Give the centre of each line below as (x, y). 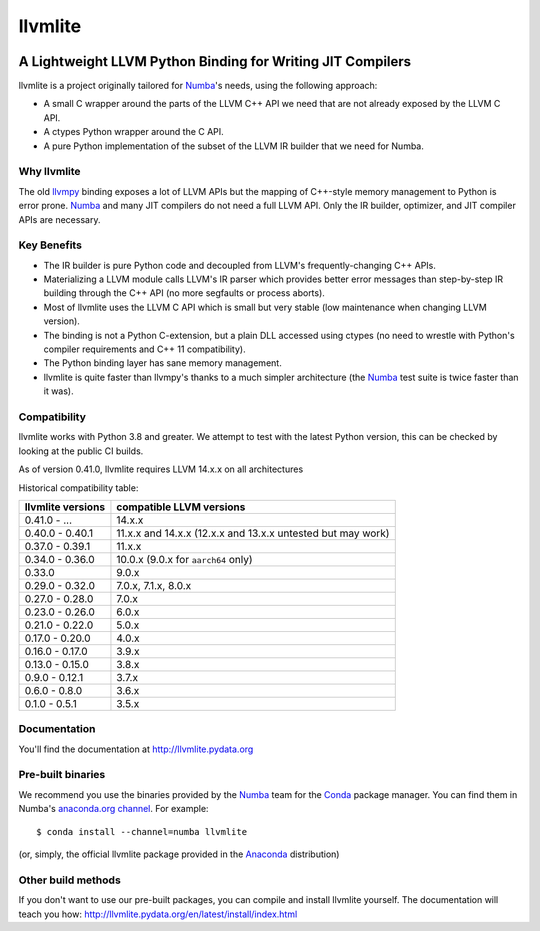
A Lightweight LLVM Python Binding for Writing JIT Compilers (215, 61)
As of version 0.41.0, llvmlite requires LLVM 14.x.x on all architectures (161, 469)
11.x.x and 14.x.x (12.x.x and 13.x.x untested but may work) (253, 533)
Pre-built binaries (62, 775)
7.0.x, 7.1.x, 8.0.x (154, 585)
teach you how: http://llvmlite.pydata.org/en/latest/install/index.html (158, 914)
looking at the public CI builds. (81, 451)
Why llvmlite (49, 172)
